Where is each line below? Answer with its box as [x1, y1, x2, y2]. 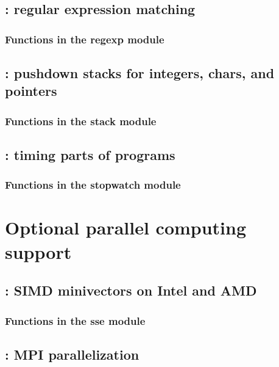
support [5, 239, 72, 264]
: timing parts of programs [5, 145, 175, 164]
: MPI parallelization [5, 344, 139, 363]
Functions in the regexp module [5, 31, 164, 46]
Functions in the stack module [5, 113, 157, 128]
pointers [5, 81, 57, 100]
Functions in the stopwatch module [5, 177, 181, 192]
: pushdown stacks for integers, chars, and [5, 64, 275, 82]
